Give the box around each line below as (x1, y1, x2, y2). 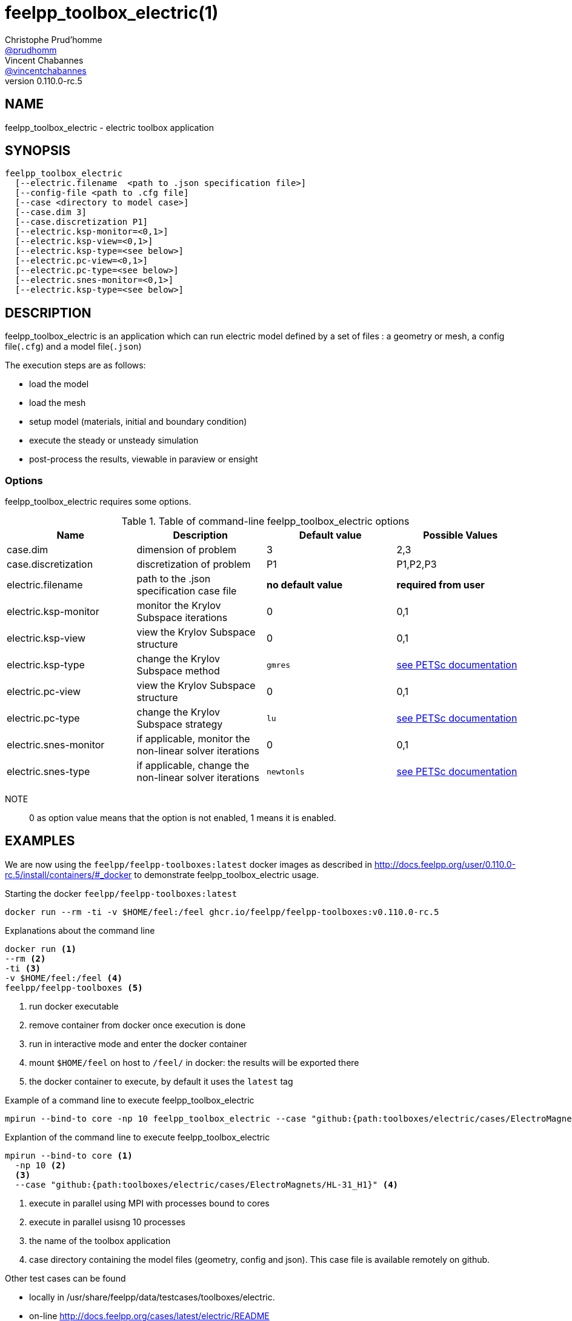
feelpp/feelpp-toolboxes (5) (5, 982, 143, 993)
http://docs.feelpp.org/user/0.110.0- (374, 859, 516, 870)
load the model (29, 379, 89, 390)
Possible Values (423, 529, 498, 542)
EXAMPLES (5, 833, 75, 849)
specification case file (136, 585, 237, 597)
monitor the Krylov (136, 599, 221, 612)
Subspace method (136, 665, 220, 677)
